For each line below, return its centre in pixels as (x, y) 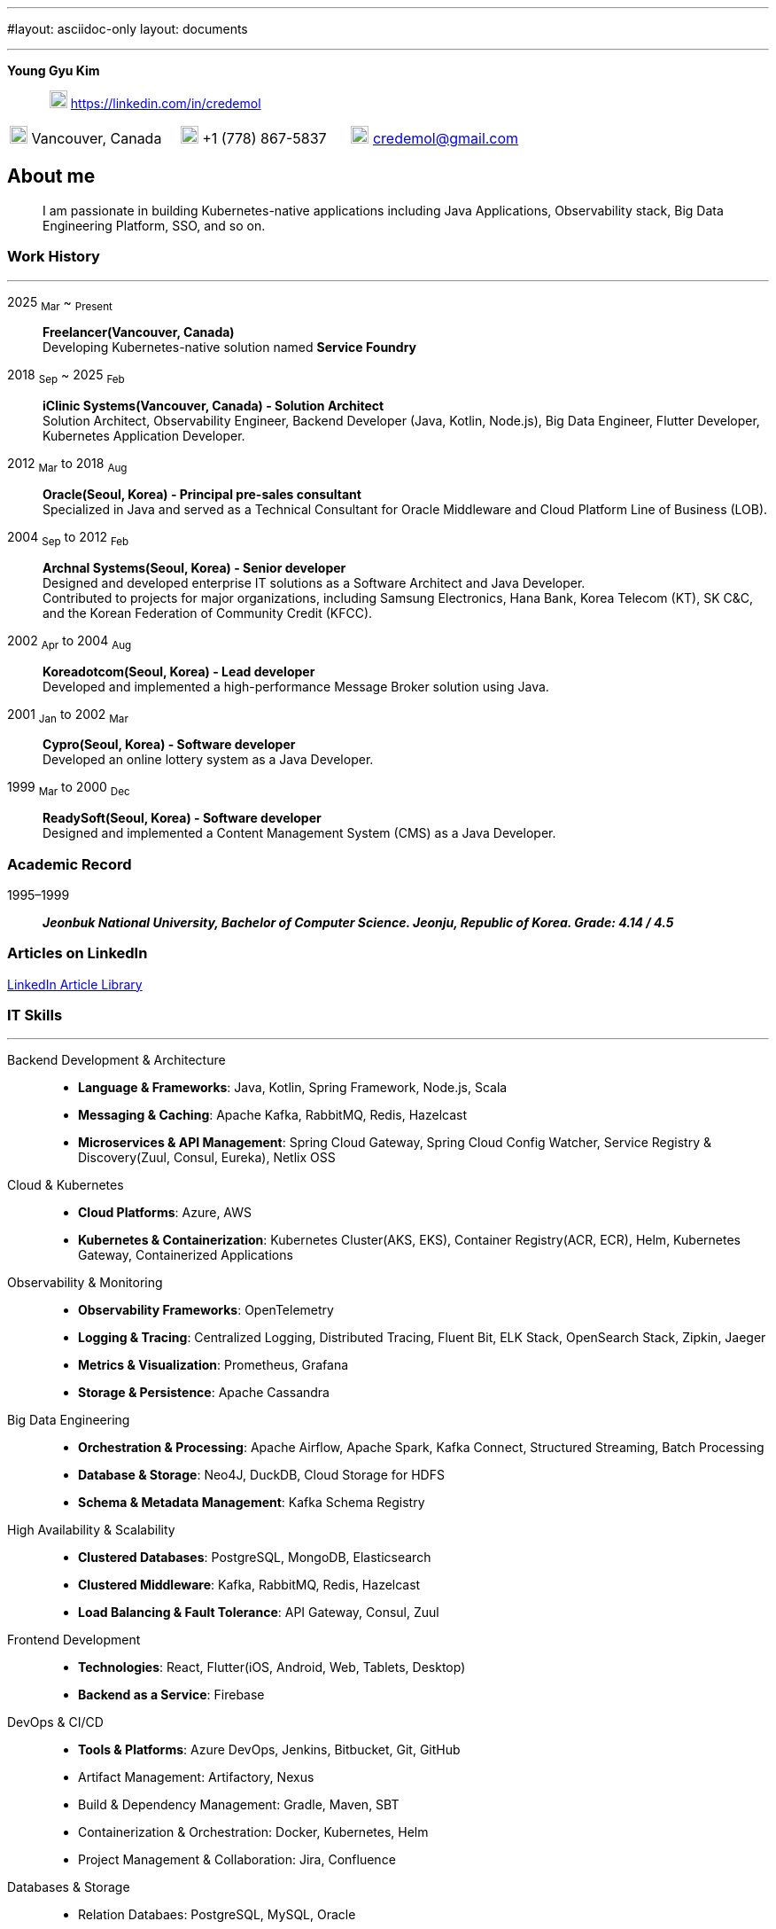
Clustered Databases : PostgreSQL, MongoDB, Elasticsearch (255, 1558)
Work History (54, 257)
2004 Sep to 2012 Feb (68, 538)
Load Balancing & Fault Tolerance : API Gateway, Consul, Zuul (259, 1613)
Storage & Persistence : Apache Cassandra (204, 1393)
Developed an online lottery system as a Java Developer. (208, 760)
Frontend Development (74, 1640)
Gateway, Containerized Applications (186, 1255)
